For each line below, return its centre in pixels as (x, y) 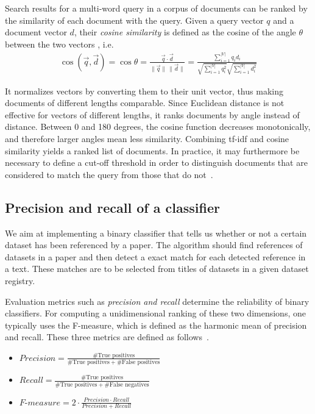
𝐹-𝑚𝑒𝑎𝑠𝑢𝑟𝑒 (40, 403)
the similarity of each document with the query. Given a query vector (134, 20)
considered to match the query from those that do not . (109, 174)
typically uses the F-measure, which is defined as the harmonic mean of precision (156, 325)
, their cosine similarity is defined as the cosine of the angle (185, 32)
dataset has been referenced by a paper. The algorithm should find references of (154, 245)
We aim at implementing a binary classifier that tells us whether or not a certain (156, 233)
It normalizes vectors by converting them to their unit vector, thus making (144, 91)
